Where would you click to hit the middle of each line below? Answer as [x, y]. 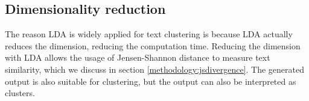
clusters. [20, 93]
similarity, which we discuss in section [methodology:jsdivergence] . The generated [155, 69]
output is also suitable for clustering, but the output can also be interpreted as [151, 81]
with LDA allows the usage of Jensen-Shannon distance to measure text [138, 57]
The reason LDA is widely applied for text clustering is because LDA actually [149, 34]
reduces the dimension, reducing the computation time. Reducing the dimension [153, 45]
